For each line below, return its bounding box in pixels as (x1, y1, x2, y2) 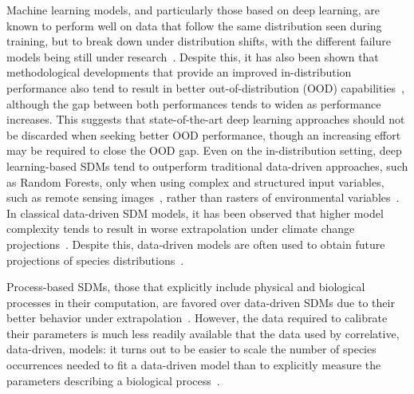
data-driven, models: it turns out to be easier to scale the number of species (6, 341, 377, 357)
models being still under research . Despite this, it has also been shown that (6, 48, 379, 65)
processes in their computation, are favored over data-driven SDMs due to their (6, 294, 395, 310)
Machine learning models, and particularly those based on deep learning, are (6, 2, 380, 18)
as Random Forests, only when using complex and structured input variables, (6, 173, 384, 190)
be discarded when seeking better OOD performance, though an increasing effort (6, 126, 401, 143)
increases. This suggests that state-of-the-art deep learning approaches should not (6, 111, 405, 128)
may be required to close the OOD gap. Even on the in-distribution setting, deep (6, 142, 402, 159)
